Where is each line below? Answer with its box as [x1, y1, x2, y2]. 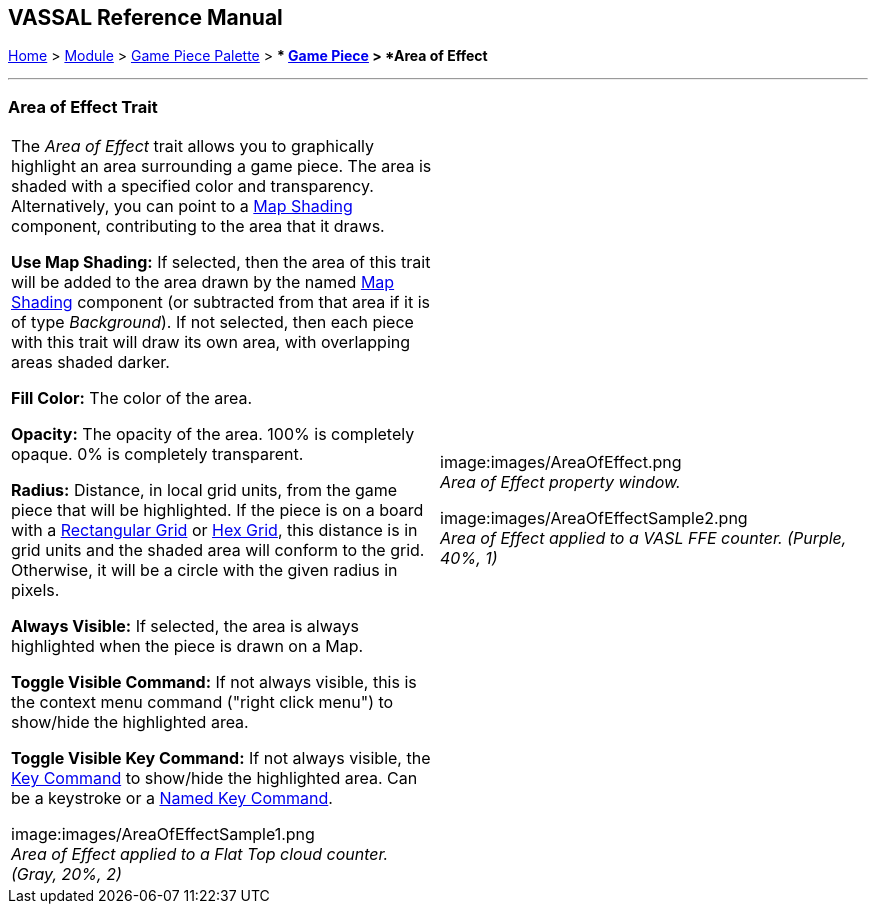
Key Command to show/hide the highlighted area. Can [11, 768, 418, 789]
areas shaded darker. [11, 352, 170, 373]
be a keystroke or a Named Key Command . [11, 788, 333, 809]
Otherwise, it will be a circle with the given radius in [11, 560, 398, 581]
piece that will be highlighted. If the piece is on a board [11, 500, 424, 521]
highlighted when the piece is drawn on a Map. [11, 636, 364, 657]
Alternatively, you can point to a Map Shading [11, 196, 353, 217]
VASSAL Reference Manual [8, 5, 283, 30]
